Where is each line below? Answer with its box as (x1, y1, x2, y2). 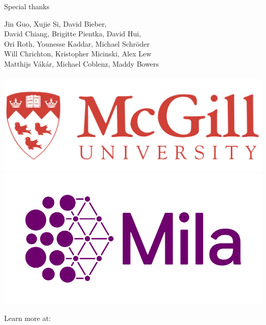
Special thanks (4, 1, 50, 11)
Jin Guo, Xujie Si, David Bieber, (4, 18, 107, 29)
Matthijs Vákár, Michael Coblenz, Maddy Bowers (4, 58, 159, 69)
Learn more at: (4, 312, 51, 323)
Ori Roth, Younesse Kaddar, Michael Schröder (4, 38, 150, 49)
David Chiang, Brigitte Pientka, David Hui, (4, 28, 141, 39)
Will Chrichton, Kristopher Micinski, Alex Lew (4, 48, 151, 59)
